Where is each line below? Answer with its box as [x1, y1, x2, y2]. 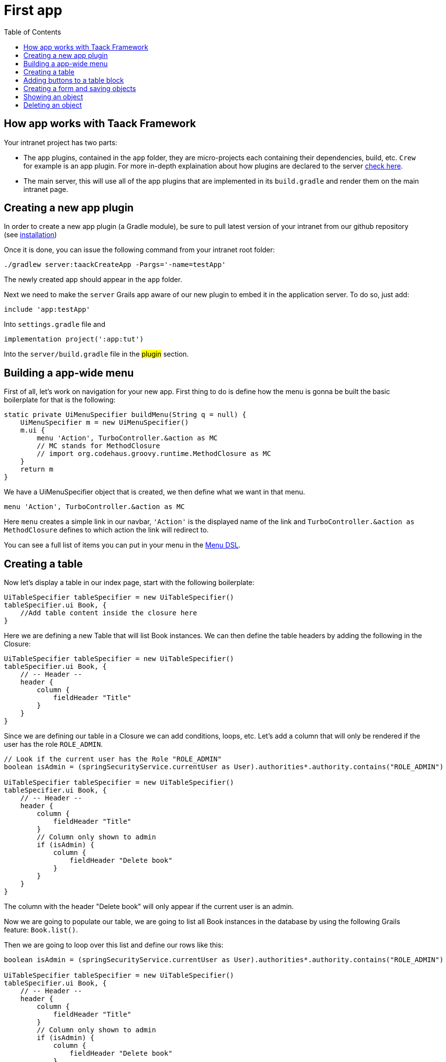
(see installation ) [4, 230, 57, 239]
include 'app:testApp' [4, 305, 91, 314]
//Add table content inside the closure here [20, 609, 197, 617]
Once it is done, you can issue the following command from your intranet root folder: [4, 246, 275, 254]
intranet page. [23, 185, 68, 193]
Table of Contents [4, 27, 61, 36]
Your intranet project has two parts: [4, 138, 117, 147]
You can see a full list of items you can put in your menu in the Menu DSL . [4, 541, 241, 550]
